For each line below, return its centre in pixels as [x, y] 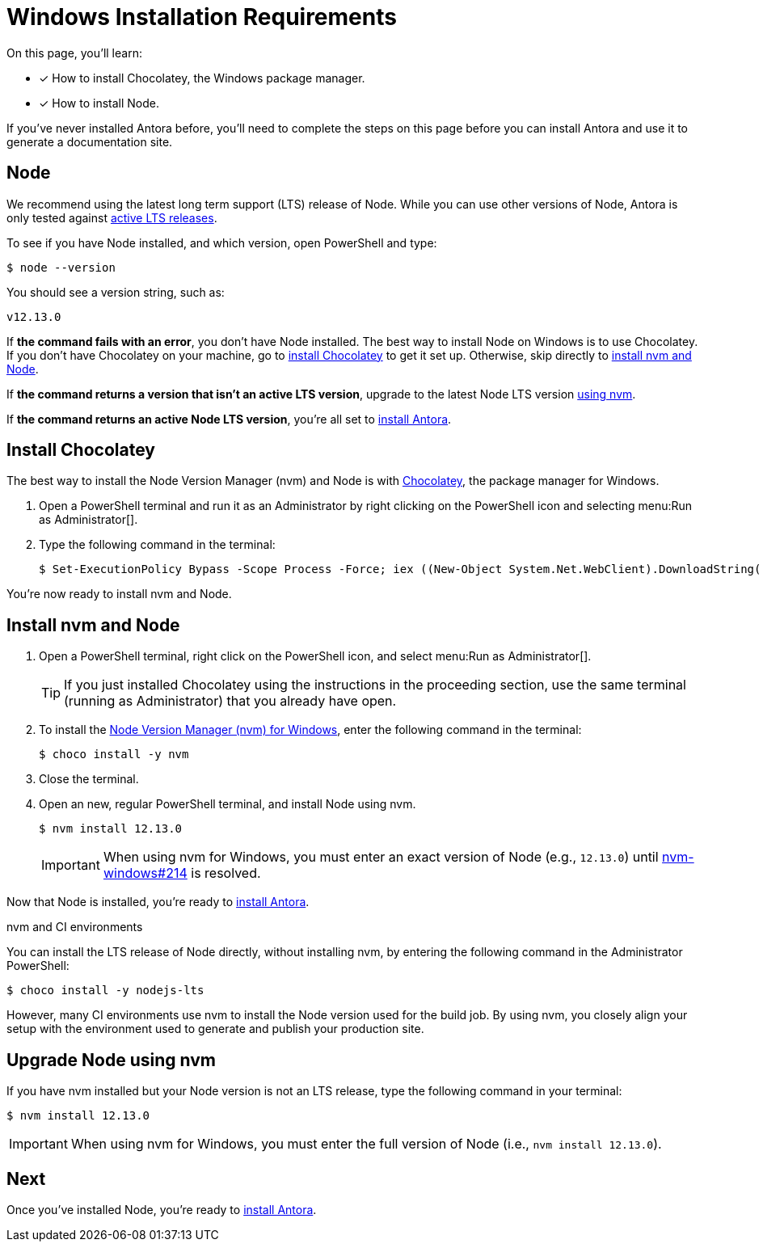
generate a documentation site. [90, 141]
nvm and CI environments [75, 927]
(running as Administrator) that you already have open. [230, 701]
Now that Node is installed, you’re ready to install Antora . [158, 902]
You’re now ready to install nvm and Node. [119, 594]
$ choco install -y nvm [114, 755]
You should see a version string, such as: [116, 292]
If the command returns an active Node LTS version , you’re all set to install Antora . [229, 419]
